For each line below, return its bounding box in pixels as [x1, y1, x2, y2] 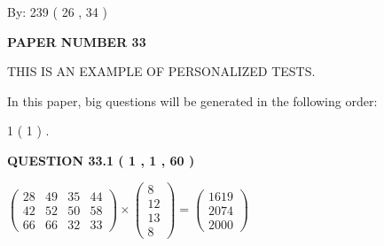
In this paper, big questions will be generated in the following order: [7, 91, 378, 110]
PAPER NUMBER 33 [7, 32, 146, 50]
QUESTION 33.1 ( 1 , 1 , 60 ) [7, 150, 195, 169]
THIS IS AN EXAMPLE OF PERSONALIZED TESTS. [7, 62, 316, 81]
